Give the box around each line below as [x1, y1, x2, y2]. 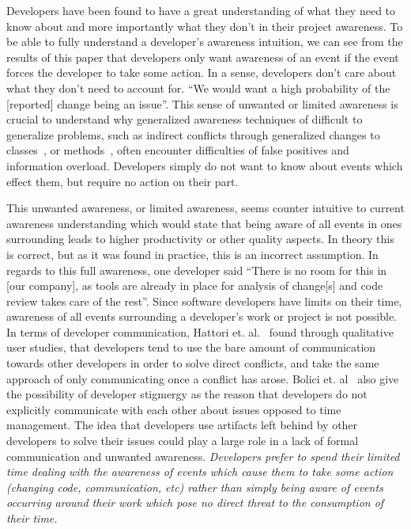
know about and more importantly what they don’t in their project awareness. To [6, 17, 403, 34]
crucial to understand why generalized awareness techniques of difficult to [6, 111, 363, 127]
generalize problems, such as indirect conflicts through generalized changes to [6, 126, 380, 143]
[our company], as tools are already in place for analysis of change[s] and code [6, 277, 383, 294]
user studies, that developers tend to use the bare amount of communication [6, 339, 376, 356]
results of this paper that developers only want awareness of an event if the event [6, 48, 399, 65]
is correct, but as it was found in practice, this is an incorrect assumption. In [6, 245, 379, 262]
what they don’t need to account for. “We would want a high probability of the [6, 79, 390, 96]
